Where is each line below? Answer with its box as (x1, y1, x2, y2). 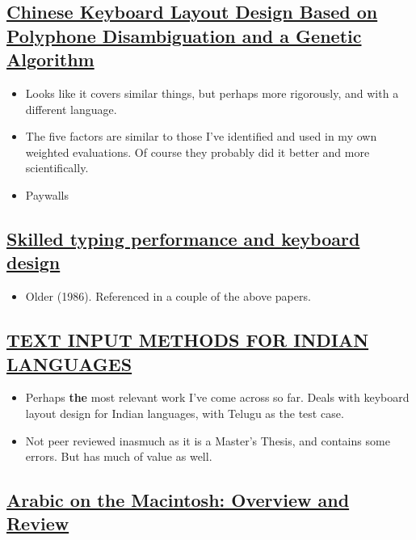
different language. (25, 100, 117, 117)
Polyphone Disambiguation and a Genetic (6, 23, 362, 48)
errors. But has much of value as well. (25, 448, 212, 465)
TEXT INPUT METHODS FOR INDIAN (6, 327, 369, 352)
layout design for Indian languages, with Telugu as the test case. (25, 404, 344, 421)
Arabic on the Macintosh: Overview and (6, 487, 350, 513)
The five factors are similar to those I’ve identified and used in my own (25, 128, 377, 145)
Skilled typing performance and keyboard (6, 226, 360, 251)
